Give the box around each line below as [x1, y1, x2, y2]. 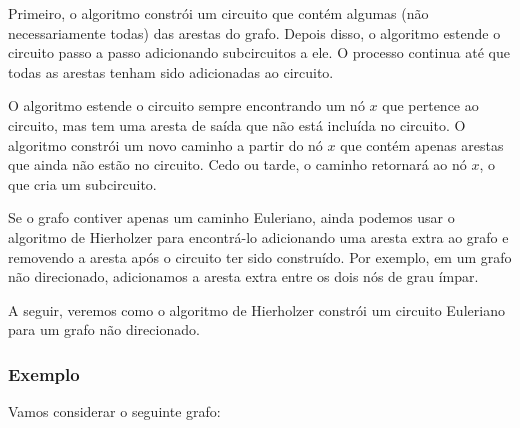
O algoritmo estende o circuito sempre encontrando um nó [8, 95, 365, 116]
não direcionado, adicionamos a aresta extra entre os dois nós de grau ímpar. [8, 266, 479, 287]
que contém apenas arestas [340, 134, 504, 155]
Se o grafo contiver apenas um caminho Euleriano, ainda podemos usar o [8, 207, 455, 228]
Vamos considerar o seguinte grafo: [8, 401, 221, 422]
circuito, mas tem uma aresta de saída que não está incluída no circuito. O [8, 114, 466, 135]
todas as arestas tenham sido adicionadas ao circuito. [8, 61, 334, 82]
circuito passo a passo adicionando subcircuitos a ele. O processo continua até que [8, 42, 510, 63]
